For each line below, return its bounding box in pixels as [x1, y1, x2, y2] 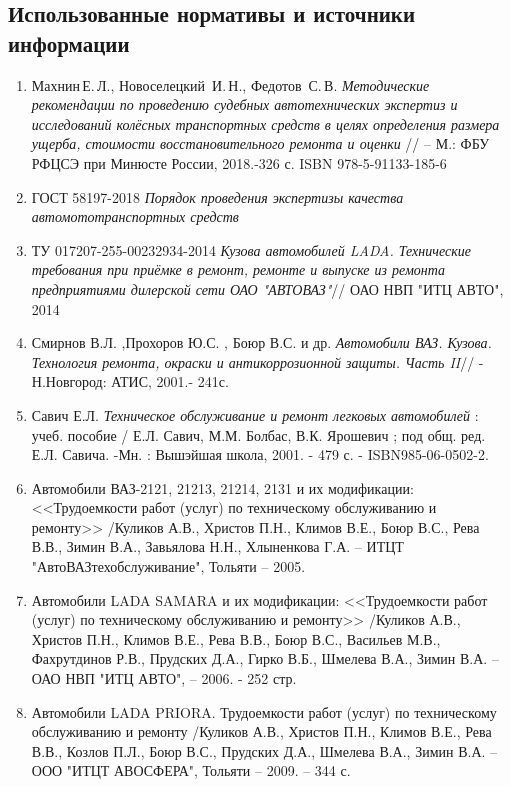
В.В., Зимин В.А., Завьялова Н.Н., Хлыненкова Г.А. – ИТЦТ [31, 536, 404, 557]
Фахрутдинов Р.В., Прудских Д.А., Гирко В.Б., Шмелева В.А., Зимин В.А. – [31, 648, 499, 669]
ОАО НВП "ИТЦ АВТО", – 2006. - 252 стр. [31, 668, 297, 689]
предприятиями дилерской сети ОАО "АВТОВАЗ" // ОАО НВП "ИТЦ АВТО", [31, 278, 504, 299]
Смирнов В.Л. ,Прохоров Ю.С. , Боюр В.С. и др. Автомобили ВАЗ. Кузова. [31, 332, 492, 353]
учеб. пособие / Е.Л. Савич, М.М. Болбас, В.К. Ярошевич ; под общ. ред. [31, 424, 486, 445]
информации [8, 27, 130, 58]
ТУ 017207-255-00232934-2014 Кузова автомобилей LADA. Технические [31, 239, 471, 260]
